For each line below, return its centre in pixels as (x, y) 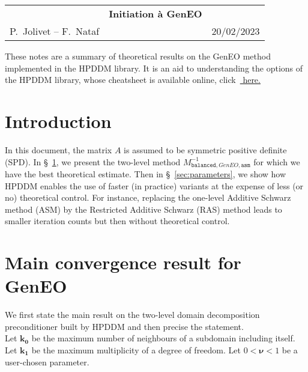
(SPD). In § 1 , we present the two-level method (93, 161)
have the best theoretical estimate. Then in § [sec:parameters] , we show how (146, 173)
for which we (277, 161)
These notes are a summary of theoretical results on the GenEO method (138, 56)
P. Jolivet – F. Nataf (55, 31)
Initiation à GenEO (156, 14)
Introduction (58, 120)
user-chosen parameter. (47, 361)
